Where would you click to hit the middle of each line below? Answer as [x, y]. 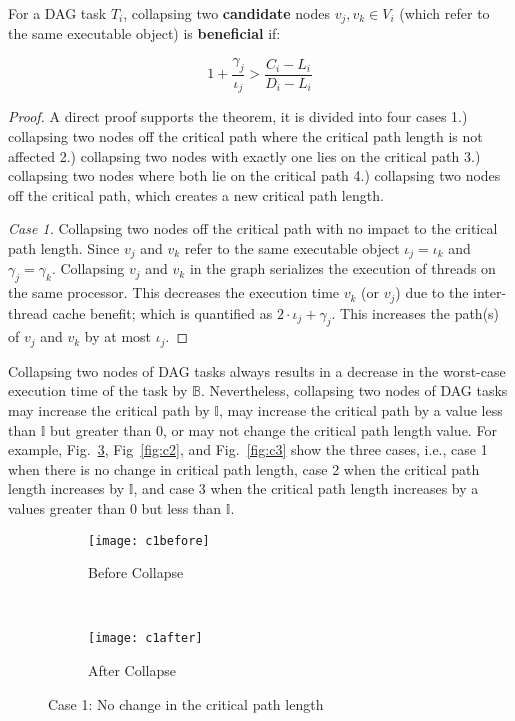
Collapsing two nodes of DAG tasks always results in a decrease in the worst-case [257, 370]
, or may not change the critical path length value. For [329, 429]
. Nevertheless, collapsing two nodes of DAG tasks [354, 390]
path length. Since [64, 247]
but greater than [101, 429]
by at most [118, 336]
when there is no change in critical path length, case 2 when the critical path [244, 468]
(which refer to [444, 13]
